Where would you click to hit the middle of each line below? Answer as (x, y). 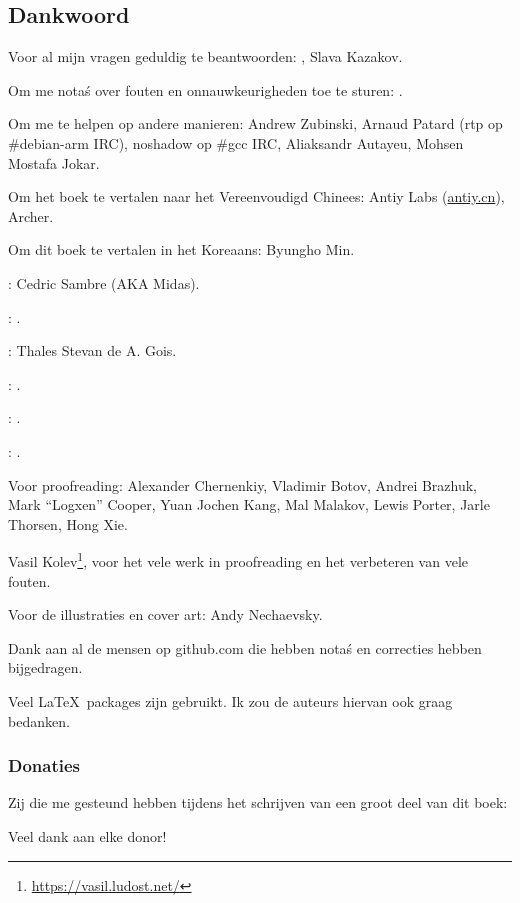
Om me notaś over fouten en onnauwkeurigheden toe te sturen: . (205, 89)
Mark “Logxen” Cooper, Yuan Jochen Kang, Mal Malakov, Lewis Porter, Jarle (249, 504)
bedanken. (39, 720)
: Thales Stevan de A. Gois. (92, 350)
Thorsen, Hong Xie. (68, 523)
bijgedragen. (45, 667)
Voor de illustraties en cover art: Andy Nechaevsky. (165, 614)
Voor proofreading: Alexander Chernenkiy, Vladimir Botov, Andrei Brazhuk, (243, 484)
